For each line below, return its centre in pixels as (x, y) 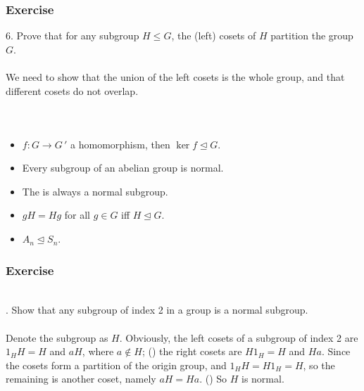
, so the (319, 365)
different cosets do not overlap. (72, 90)
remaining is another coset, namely (81, 379)
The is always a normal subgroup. (95, 191)
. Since (336, 351)
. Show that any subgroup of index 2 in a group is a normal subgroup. (157, 310)
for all (77, 215)
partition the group (312, 36)
